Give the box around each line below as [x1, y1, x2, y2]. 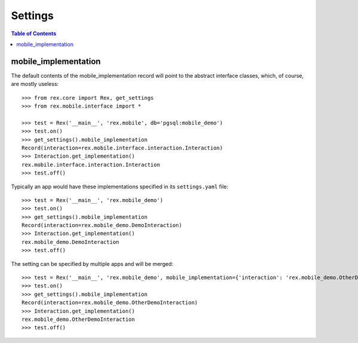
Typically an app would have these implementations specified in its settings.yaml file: [11, 183, 229, 190]
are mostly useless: [11, 81, 59, 88]
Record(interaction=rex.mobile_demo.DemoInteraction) [21, 222, 182, 229]
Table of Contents [11, 30, 57, 37]
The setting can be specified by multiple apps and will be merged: [11, 260, 174, 267]
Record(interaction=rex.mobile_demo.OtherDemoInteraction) [21, 299, 198, 306]
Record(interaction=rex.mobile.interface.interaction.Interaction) [21, 144, 223, 151]
